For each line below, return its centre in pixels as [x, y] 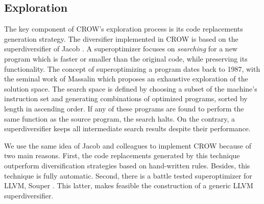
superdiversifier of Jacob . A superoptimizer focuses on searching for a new [121, 49]
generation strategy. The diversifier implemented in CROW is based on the [121, 38]
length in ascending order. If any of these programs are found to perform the [124, 108]
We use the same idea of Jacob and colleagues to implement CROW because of [128, 145]
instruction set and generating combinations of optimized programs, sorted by [126, 98]
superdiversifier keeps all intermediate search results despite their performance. [127, 128]
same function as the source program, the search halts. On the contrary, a [120, 118]
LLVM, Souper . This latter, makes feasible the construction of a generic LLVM [129, 185]
